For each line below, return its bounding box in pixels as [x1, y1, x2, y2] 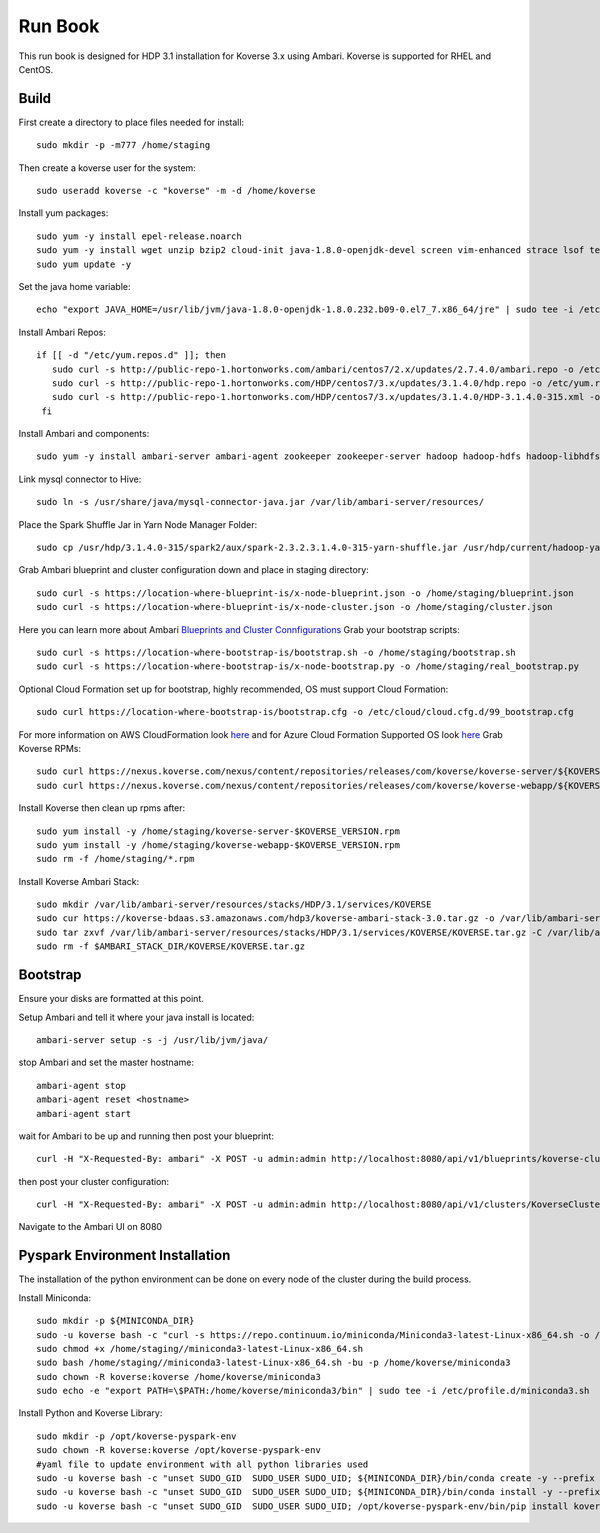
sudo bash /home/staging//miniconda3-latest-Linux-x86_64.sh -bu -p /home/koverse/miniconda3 [36, 1357, 511, 1369]
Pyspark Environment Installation [18, 1247, 231, 1264]
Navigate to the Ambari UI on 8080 [18, 1221, 163, 1233]
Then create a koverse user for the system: [18, 161, 197, 174]
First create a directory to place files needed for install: [18, 116, 245, 128]
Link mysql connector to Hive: [18, 473, 142, 485]
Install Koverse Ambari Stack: [18, 875, 140, 887]
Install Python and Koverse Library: [18, 1407, 163, 1419]
